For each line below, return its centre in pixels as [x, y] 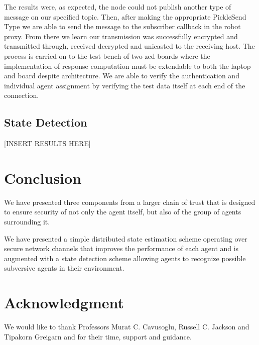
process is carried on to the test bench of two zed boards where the [107, 55]
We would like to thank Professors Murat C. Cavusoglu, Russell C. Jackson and [127, 327]
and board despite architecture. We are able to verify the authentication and [122, 76]
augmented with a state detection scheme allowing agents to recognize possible [125, 258]
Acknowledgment [64, 303]
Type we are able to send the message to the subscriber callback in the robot [122, 26]
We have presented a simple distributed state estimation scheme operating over [126, 238]
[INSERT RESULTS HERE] [47, 143]
